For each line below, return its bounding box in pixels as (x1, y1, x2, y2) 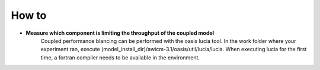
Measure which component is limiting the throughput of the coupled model (25, 29, 215, 36)
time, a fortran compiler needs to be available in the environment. (40, 54, 200, 61)
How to (11, 9, 47, 22)
